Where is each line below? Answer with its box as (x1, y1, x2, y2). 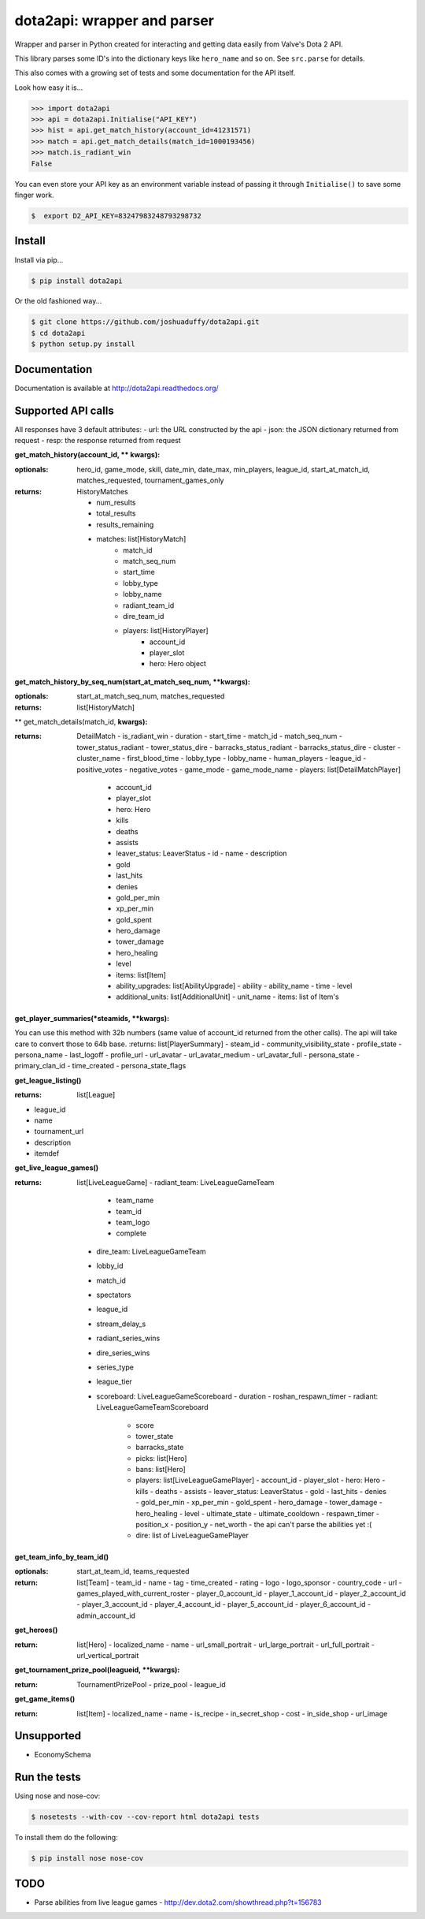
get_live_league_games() (14, 1163, 99, 1172)
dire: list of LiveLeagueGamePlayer (135, 1530, 249, 1541)
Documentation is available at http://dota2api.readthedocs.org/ (14, 383, 220, 393)
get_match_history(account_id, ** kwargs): (14, 450, 161, 460)
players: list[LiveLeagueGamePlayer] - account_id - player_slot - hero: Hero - (135, 1475, 386, 1485)
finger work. (14, 190, 54, 200)
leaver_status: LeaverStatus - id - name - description (116, 848, 287, 859)
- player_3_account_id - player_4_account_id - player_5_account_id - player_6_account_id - (76, 1600, 371, 1609)
